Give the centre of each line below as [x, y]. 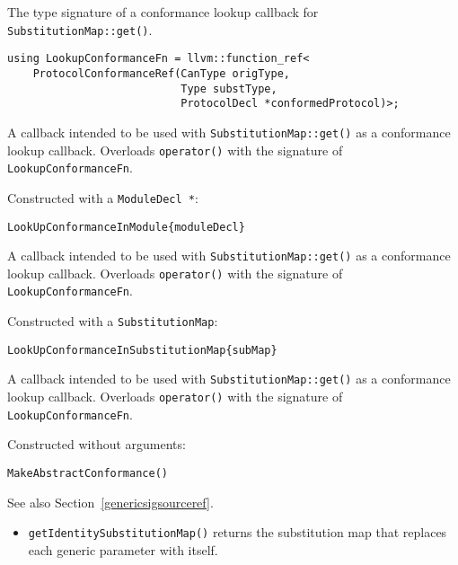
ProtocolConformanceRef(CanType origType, [161, 73]
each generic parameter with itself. [123, 549]
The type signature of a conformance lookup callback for [163, 12]
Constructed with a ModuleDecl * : [103, 197]
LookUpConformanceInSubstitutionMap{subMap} [142, 350]
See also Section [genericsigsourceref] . [110, 502]
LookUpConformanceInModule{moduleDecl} [126, 227]
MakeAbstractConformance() [88, 473]
